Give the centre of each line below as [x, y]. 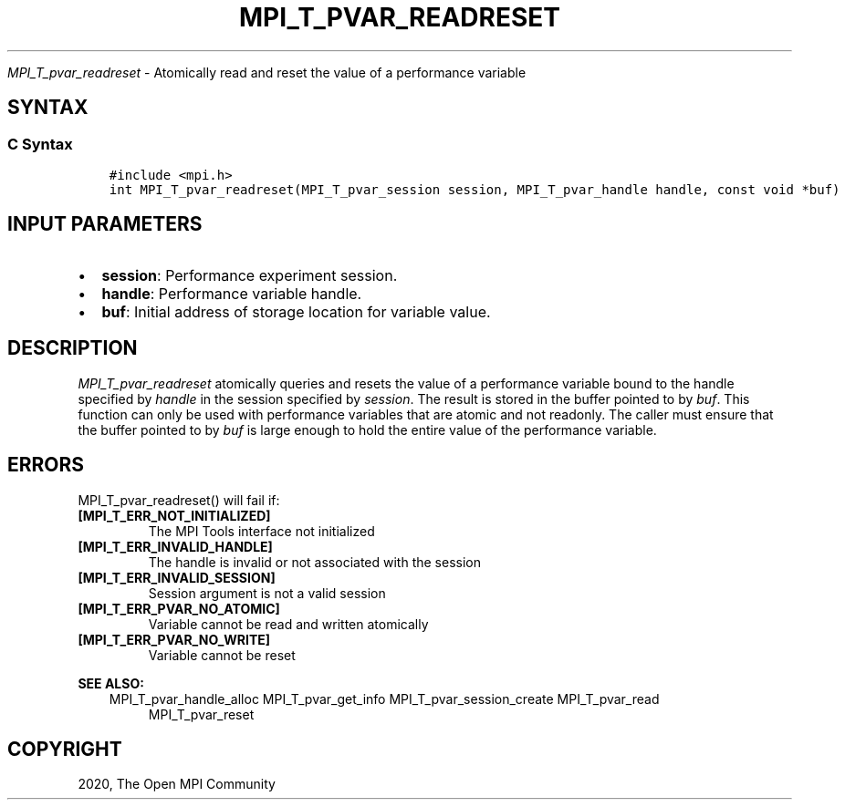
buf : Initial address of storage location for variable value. [296, 311]
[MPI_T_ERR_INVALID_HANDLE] [175, 546]
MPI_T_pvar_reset [201, 714]
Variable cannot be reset [222, 655]
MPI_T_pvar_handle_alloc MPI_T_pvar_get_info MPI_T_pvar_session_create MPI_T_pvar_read [384, 698]
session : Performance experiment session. [250, 275]
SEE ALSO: [111, 683]
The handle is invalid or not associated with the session [314, 562]
